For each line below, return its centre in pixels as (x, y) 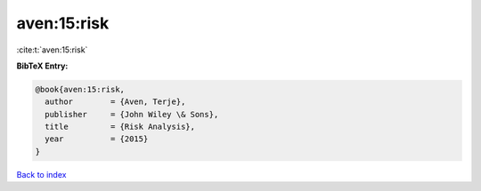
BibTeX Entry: (42, 66)
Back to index (41, 174)
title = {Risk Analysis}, (120, 127)
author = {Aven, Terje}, (115, 102)
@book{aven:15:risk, (80, 89)
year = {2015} (97, 139)
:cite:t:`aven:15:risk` (52, 50)
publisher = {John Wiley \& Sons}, (132, 114)
